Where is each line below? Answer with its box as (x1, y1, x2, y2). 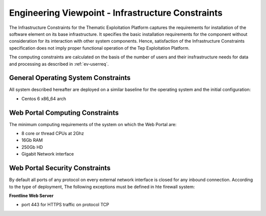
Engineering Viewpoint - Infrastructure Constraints (9, 7, 223, 18)
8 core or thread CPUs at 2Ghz (21, 131, 84, 136)
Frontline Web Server (9, 192, 54, 198)
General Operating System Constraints (9, 74, 131, 82)
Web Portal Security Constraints (9, 164, 111, 172)
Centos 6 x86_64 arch (21, 96, 66, 102)
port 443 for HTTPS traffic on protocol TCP (21, 202, 109, 208)
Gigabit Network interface (21, 151, 74, 157)
